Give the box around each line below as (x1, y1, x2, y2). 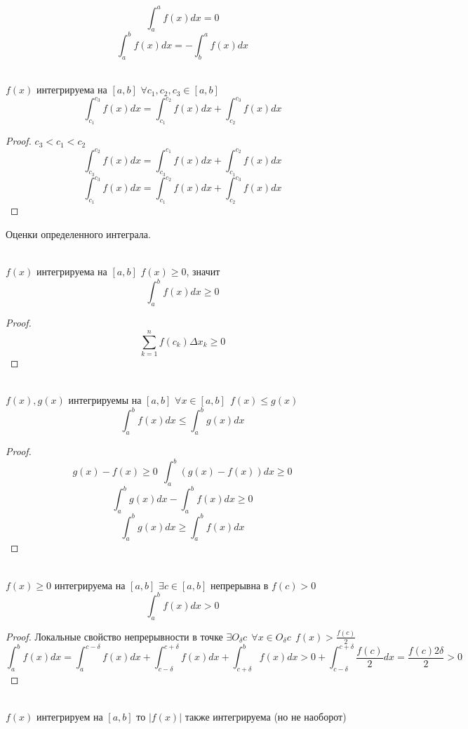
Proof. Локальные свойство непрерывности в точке (6, 629, 223, 643)
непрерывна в (210, 577, 269, 592)
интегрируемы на (68, 393, 142, 407)
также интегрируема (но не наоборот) (185, 709, 347, 724)
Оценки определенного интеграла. (6, 227, 151, 242)
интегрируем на (36, 709, 103, 724)
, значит (186, 264, 220, 279)
